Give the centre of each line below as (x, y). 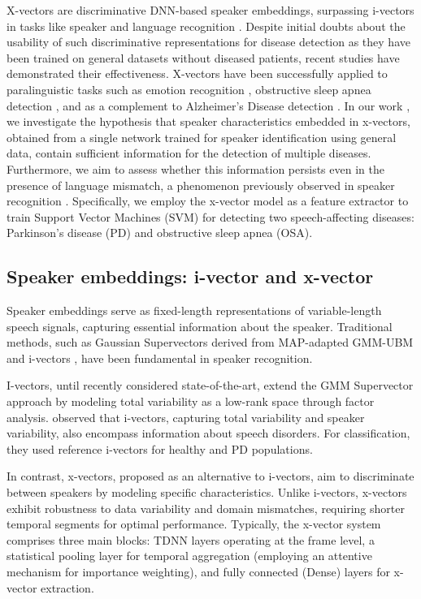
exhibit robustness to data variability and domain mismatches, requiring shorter (206, 508)
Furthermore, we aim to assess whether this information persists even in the (195, 168)
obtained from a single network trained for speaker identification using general (202, 137)
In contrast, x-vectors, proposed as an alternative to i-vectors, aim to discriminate (210, 476)
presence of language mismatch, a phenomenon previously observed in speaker (201, 185)
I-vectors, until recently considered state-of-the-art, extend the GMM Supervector (210, 385)
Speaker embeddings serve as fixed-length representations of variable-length (194, 310)
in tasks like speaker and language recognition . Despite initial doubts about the (206, 26)
